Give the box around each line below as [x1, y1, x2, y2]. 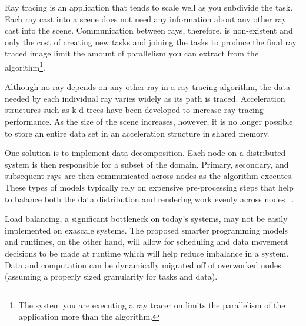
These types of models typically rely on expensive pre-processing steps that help [5, 181, 294, 193]
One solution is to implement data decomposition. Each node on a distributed [5, 147, 286, 159]
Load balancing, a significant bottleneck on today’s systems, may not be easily [5, 212, 288, 225]
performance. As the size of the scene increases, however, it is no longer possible [5, 115, 293, 127]
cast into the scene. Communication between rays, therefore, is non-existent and [5, 24, 293, 36]
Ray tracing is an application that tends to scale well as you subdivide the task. [5, 1, 293, 13]
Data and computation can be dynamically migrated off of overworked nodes [5, 258, 281, 271]
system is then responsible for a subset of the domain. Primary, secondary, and [5, 158, 289, 170]
